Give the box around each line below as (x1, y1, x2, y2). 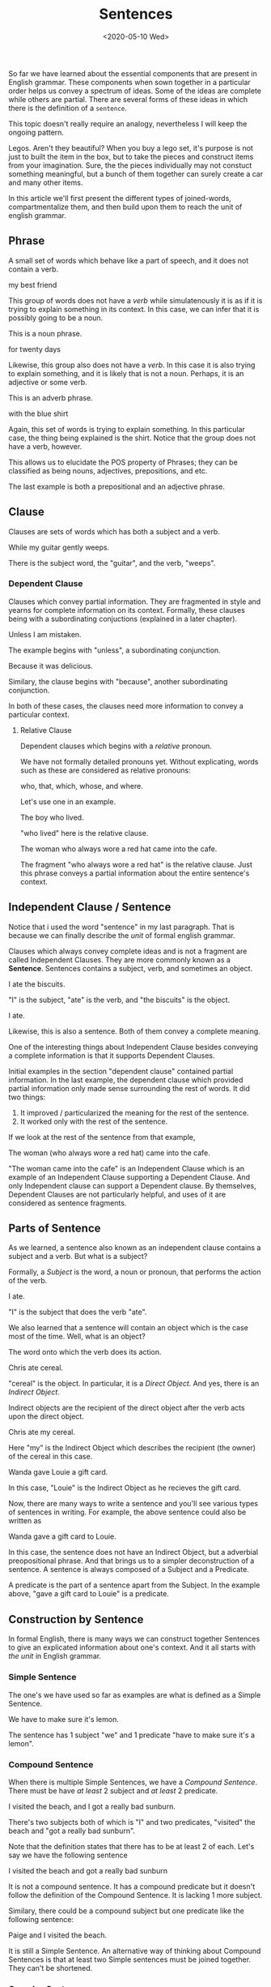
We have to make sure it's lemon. (8, 1714, 119, 1724)
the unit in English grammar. (8, 1651, 102, 1661)
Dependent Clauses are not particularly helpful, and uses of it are (8, 1189, 227, 1199)
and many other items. (8, 178, 83, 187)
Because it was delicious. (8, 661, 93, 670)
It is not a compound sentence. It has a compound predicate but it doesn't (8, 1882, 256, 1891)
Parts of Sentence (8, 1222, 101, 1235)
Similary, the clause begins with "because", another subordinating (8, 676, 228, 686)
